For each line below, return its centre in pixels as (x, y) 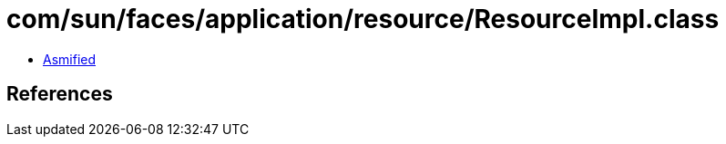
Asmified (70, 59)
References (60, 94)
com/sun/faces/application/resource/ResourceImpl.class (363, 19)
